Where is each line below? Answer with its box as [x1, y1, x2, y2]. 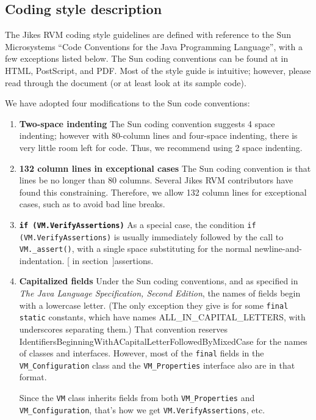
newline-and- [254, 242, 302, 255]
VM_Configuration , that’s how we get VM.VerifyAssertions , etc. [19, 403, 265, 416]
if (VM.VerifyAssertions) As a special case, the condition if [19, 218, 256, 230]
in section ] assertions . [72, 254, 154, 267]
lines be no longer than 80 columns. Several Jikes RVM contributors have [19, 174, 293, 186]
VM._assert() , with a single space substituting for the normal [19, 242, 252, 255]
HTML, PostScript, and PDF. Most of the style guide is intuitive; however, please [5, 64, 311, 76]
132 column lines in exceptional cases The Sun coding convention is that [19, 161, 311, 174]
